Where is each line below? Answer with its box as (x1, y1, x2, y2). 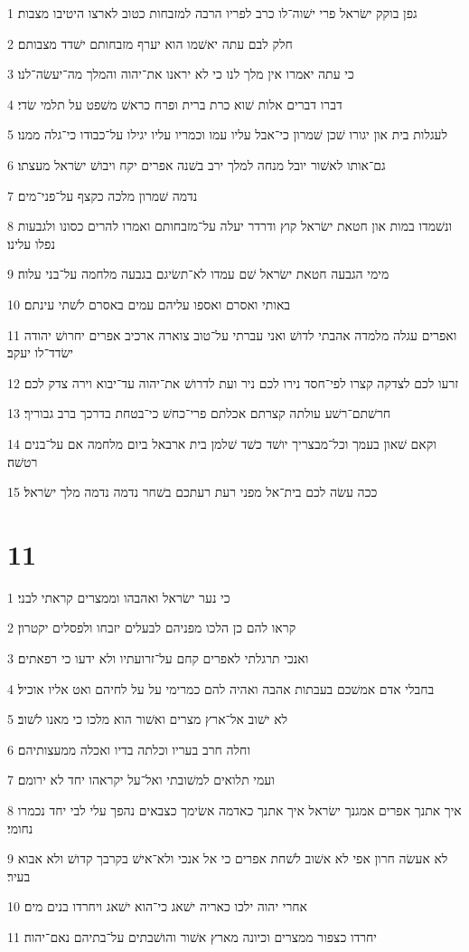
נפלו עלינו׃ (7, 233, 55, 252)
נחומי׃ (7, 818, 33, 837)
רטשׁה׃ (7, 452, 38, 471)
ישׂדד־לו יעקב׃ (7, 343, 74, 362)
